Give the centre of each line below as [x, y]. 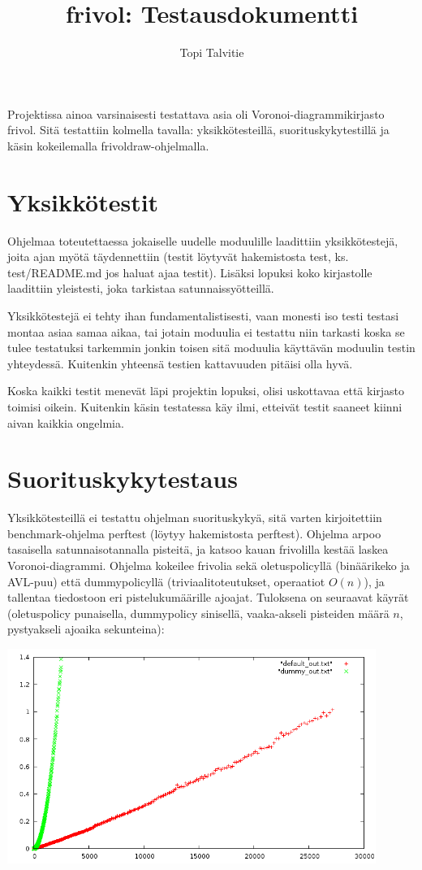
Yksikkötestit [83, 201]
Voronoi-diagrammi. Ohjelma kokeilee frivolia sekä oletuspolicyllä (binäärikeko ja [209, 565]
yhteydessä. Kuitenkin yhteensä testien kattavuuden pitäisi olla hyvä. [180, 363]
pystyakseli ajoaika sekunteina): [86, 629]
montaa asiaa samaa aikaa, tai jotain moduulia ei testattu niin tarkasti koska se [206, 331]
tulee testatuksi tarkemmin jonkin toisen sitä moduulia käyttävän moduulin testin [211, 348]
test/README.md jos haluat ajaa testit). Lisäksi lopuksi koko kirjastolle [190, 272]
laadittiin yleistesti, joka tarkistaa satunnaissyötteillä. [141, 288]
